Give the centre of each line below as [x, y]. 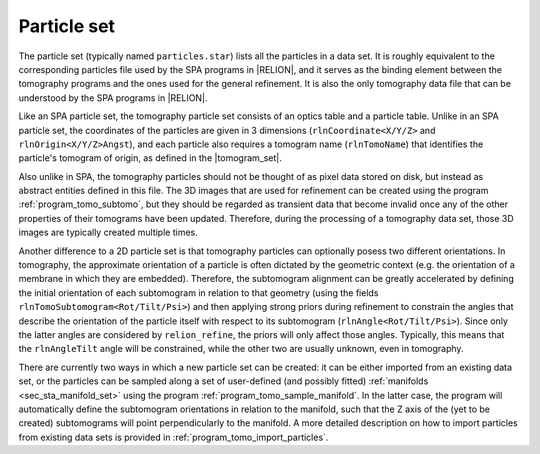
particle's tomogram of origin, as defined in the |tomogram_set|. [150, 158]
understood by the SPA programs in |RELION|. [113, 97]
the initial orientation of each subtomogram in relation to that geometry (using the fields [198, 292]
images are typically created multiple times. [108, 232]
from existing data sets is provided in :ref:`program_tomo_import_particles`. [173, 437]
